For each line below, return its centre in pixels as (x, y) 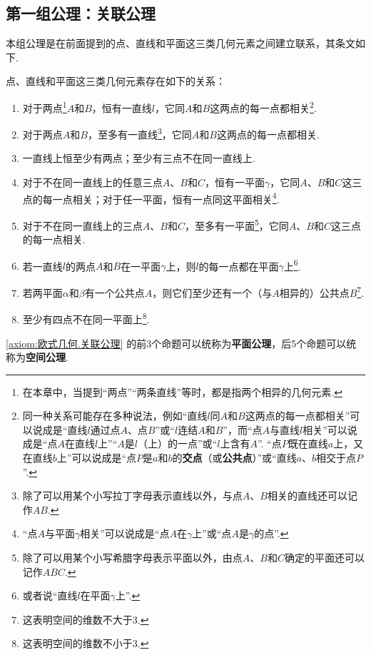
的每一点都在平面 (239, 266)
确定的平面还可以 (324, 558)
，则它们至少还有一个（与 (212, 292)
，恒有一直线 (122, 107)
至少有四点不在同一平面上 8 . (86, 318)
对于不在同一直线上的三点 (82, 225)
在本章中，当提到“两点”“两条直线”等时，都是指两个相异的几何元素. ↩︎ (182, 391)
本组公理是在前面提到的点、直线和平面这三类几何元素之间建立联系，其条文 (181, 43)
